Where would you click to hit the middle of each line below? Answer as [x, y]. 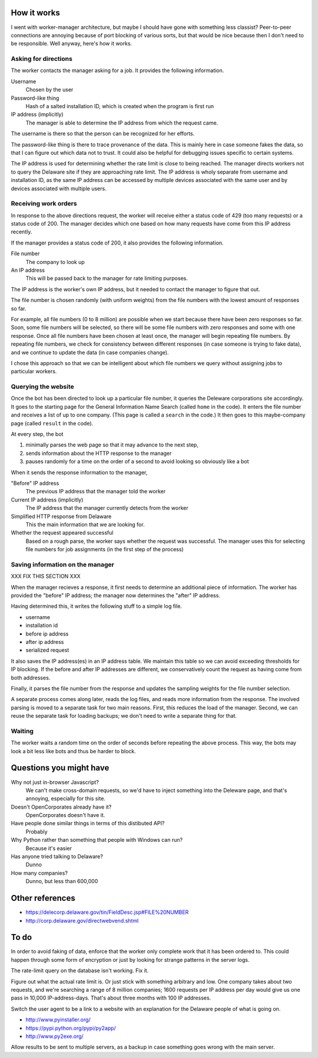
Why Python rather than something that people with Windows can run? [97, 840]
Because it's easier [49, 848]
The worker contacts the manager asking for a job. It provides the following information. [117, 70]
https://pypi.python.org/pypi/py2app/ [71, 1028]
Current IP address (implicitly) [47, 500]
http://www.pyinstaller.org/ [58, 1020]
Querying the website [42, 387]
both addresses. [31, 678]
